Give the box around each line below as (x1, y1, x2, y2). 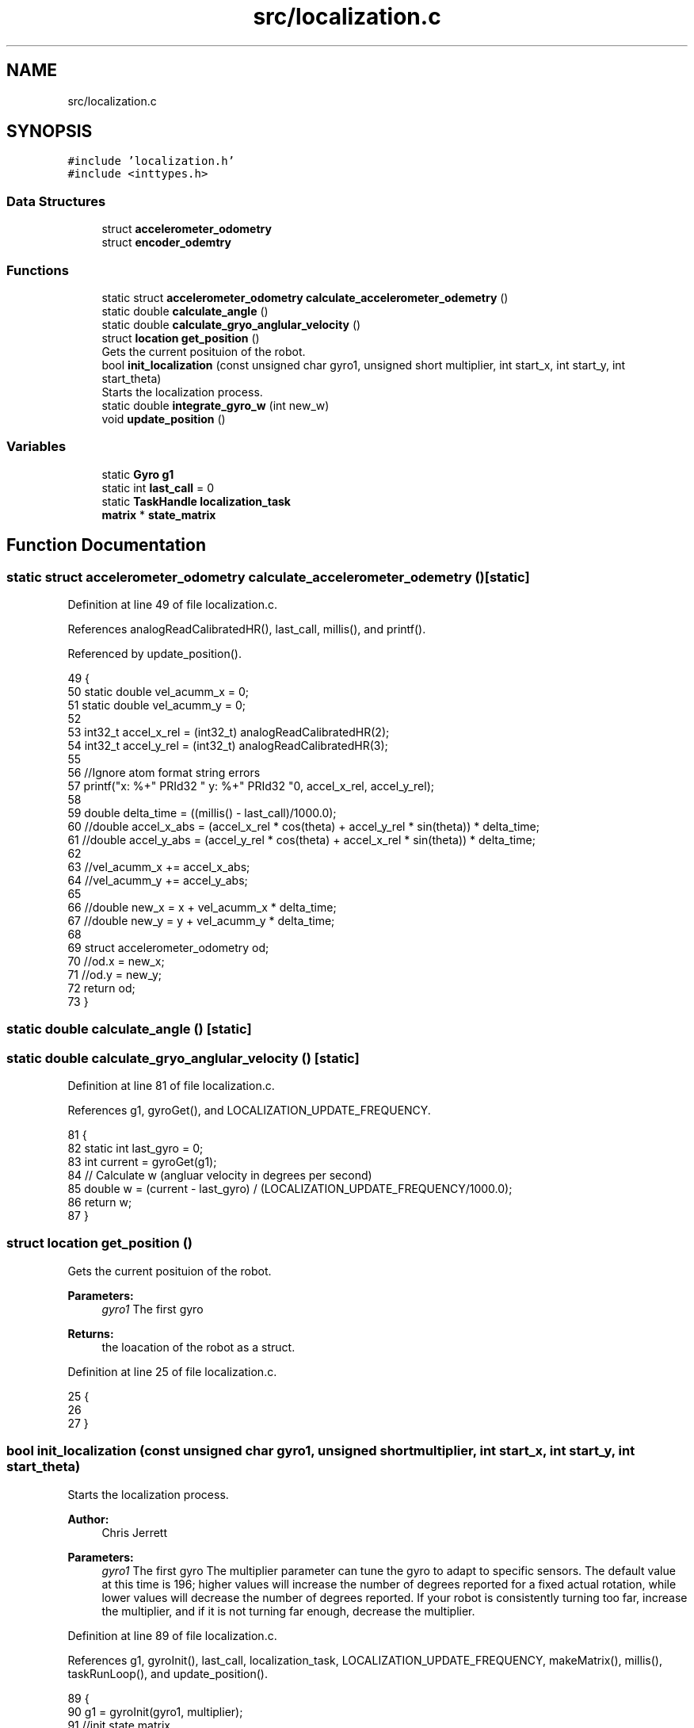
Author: (67, 1512, 109, 1526)
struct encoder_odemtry (101, 235, 231, 250)
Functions (6, 262, 69, 278)
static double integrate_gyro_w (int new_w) (101, 398, 330, 412)
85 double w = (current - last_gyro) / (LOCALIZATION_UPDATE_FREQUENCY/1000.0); (67, 1182, 513, 1196)
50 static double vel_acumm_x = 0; (67, 684, 249, 698)
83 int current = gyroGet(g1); (67, 1155, 217, 1169)
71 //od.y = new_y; (67, 967, 162, 981)
